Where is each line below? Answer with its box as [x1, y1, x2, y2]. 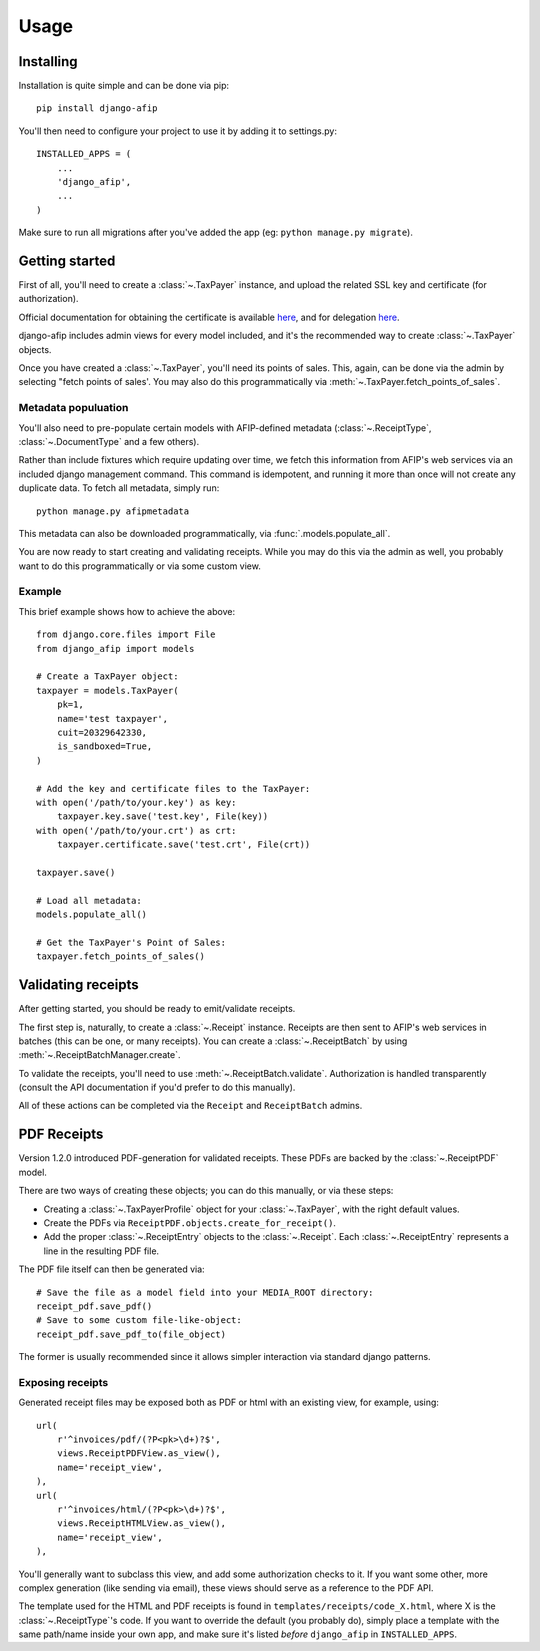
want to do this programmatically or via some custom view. [18, 560, 262, 572]
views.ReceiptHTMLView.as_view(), [56, 1518, 227, 1529]
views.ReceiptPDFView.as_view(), [56, 1448, 222, 1459]
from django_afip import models [36, 643, 195, 654]
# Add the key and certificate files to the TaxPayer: [36, 783, 311, 794]
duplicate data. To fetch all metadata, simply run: [18, 482, 220, 494]
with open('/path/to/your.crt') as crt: [36, 825, 237, 836]
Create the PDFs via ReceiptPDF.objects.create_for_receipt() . [43, 1216, 337, 1229]
